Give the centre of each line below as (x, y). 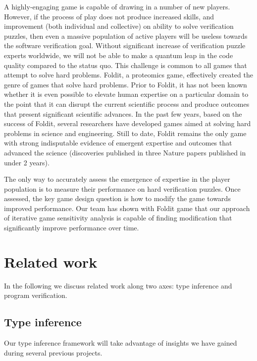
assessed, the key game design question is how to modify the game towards (117, 198)
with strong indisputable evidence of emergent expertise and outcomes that (118, 143)
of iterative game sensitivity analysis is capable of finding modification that (118, 218)
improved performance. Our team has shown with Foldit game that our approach (127, 208)
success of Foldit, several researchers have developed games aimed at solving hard (128, 123)
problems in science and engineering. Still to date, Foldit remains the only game (125, 133)
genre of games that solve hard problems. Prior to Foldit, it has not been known (126, 84)
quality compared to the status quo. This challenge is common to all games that (126, 65)
